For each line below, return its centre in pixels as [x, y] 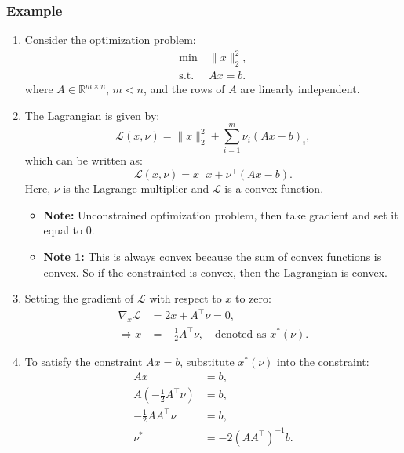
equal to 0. [69, 230]
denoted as [241, 334]
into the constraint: [323, 362]
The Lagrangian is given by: [92, 115]
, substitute [207, 362]
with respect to [186, 298]
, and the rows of [184, 89]
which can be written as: [84, 160]
